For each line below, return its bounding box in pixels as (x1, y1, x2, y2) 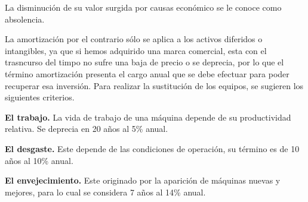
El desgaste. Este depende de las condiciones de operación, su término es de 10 (5, 142, 300, 154)
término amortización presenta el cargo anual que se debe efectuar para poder (5, 67, 289, 80)
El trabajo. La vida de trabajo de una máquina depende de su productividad (5, 111, 291, 123)
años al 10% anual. (5, 154, 73, 166)
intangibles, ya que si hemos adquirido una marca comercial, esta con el (5, 44, 267, 56)
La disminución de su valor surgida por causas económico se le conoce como (5, 1, 282, 13)
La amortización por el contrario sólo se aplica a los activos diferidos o (5, 33, 263, 45)
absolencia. (5, 12, 45, 25)
